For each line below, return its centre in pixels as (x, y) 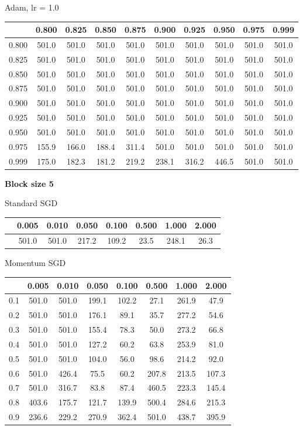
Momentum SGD (35, 263)
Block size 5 (29, 183)
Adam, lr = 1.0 (32, 7)
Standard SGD (31, 203)
